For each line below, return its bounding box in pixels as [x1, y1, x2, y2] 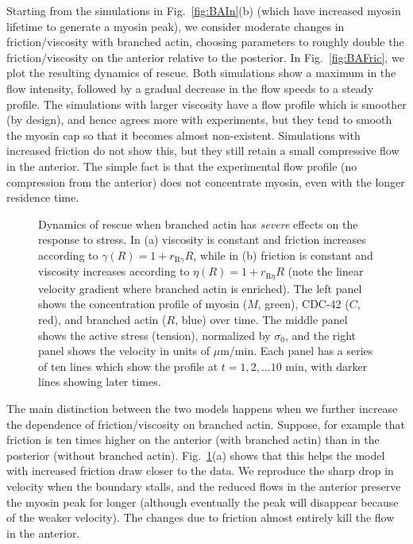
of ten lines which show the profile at [38, 357, 218, 374]
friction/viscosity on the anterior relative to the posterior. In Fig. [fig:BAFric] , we [6, 48, 404, 65]
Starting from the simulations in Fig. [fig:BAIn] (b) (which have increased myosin [6, 2, 401, 18]
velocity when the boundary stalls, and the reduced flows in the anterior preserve [6, 477, 401, 494]
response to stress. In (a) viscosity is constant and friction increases [38, 231, 366, 248]
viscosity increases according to [38, 263, 190, 280]
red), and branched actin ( [38, 311, 167, 327]
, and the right [284, 326, 357, 343]
